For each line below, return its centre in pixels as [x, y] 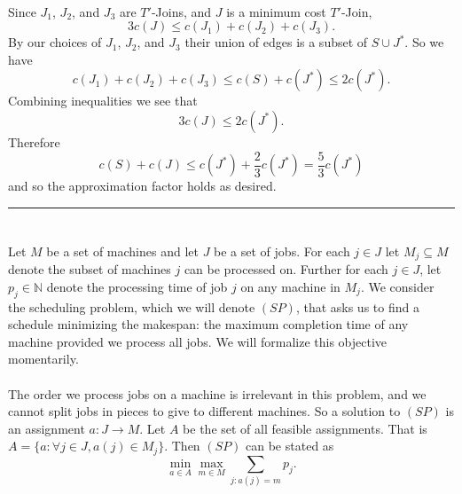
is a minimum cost [276, 11]
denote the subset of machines [90, 269]
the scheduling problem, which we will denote [132, 306]
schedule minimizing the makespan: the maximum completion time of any [208, 324]
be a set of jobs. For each [282, 251]
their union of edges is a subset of [276, 42]
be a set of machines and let [122, 251]
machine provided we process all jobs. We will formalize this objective [198, 341]
